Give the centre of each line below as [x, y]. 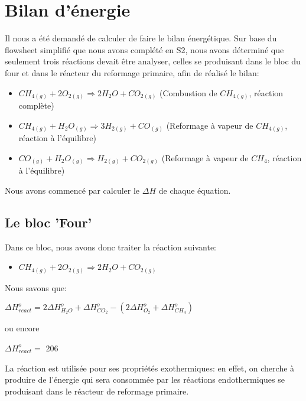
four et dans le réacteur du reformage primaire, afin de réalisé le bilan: [132, 72]
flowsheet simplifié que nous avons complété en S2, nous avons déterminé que [144, 49]
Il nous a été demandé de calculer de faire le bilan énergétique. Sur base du [141, 38]
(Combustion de [188, 92]
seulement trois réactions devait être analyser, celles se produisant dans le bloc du [153, 61]
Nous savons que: [36, 287]
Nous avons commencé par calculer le [72, 190]
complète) [36, 105]
